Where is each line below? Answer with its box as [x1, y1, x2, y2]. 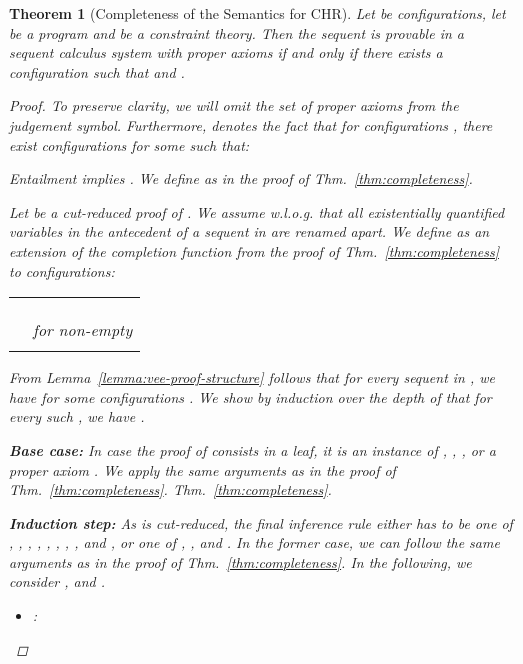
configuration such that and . [9, 61, 185, 82]
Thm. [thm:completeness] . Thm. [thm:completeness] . [9, 479, 332, 500]
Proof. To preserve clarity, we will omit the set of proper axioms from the [9, 95, 459, 116]
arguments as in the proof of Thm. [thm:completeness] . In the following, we [9, 551, 472, 572]
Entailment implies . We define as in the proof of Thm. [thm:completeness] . [9, 168, 473, 189]
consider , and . [9, 571, 106, 592]
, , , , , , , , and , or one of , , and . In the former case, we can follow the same [9, 532, 500, 553]
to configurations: [9, 260, 115, 281]
